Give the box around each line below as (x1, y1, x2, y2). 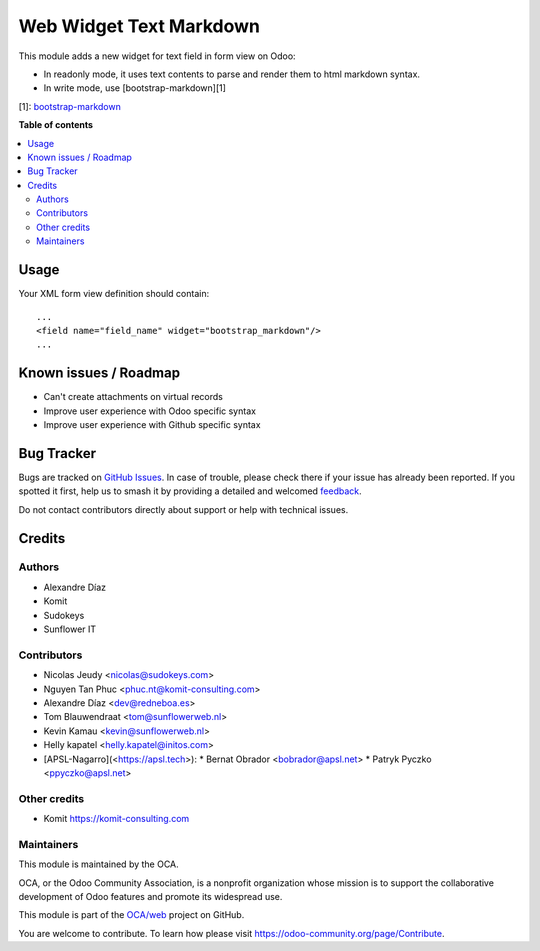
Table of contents (18, 119, 94, 131)
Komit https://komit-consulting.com (43, 813, 190, 825)
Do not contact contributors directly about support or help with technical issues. (18, 503, 349, 515)
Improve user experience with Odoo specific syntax (43, 405, 257, 417)
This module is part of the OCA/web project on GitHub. (18, 909, 245, 921)
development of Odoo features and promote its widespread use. (18, 890, 283, 902)
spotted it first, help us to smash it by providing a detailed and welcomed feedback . (18, 485, 362, 497)
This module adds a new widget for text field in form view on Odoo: (18, 50, 296, 62)
